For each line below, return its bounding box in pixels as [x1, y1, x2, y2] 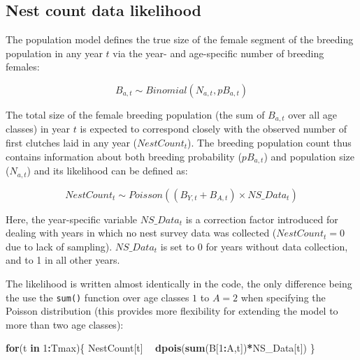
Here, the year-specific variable [6, 211, 138, 226]
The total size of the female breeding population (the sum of [6, 107, 265, 121]
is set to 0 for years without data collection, [160, 239, 348, 253]
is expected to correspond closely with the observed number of [80, 121, 347, 136]
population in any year [6, 45, 103, 60]
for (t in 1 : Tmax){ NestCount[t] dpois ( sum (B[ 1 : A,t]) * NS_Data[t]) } [6, 340, 315, 355]
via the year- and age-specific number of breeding [113, 45, 324, 60]
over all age [288, 107, 337, 121]
